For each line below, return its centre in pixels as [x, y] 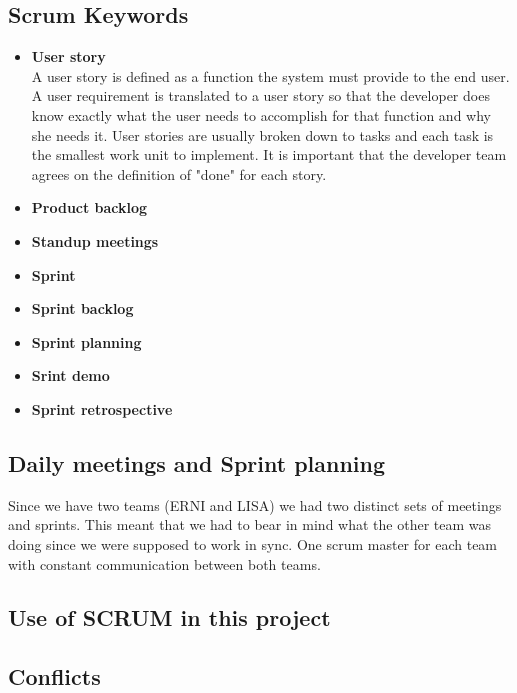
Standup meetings [95, 240]
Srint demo [70, 375]
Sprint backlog [82, 308]
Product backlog [89, 207]
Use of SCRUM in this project [169, 617]
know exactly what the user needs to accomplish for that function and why [261, 114]
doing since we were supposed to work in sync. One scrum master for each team [253, 543]
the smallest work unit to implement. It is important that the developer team [269, 154]
